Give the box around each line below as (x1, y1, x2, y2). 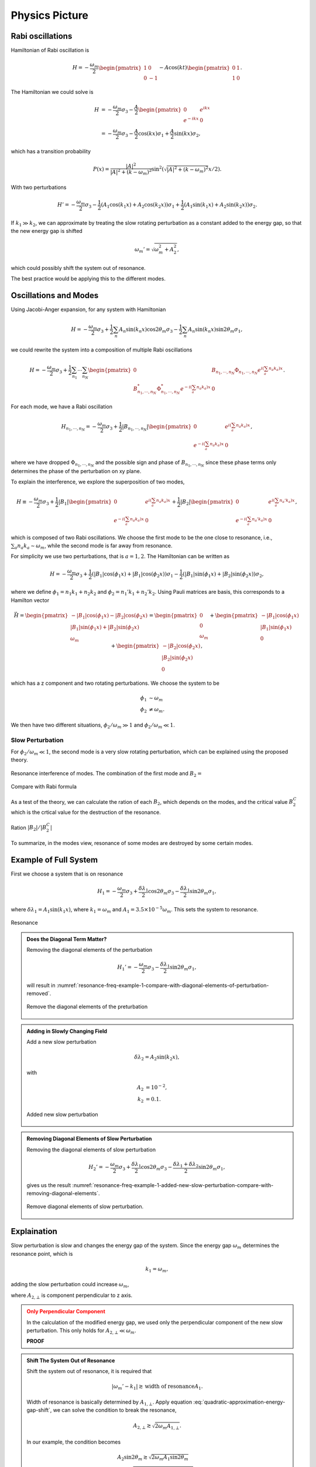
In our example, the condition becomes (26, 1438, 121, 1445)
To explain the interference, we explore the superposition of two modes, (11, 478, 185, 485)
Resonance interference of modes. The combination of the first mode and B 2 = (11, 769, 202, 778)
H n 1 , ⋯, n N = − (61, 423, 97, 432)
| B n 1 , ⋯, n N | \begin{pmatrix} (122, 423, 192, 432)
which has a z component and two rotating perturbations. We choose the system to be (11, 680, 219, 687)
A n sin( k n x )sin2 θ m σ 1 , (188, 326, 243, 334)
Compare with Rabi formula (11, 783, 77, 790)
